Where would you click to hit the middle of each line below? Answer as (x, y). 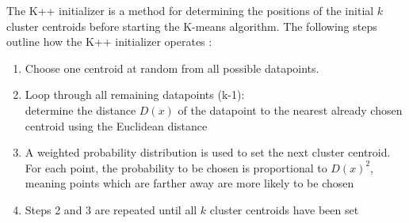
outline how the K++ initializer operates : (109, 42)
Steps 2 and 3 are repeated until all (111, 209)
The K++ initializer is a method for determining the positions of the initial (190, 10)
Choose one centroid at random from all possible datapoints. (172, 68)
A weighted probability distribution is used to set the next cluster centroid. (208, 152)
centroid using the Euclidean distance (116, 125)
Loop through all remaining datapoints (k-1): (135, 94)
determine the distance (80, 110)
